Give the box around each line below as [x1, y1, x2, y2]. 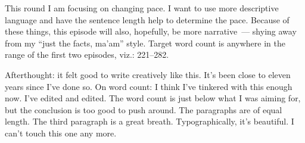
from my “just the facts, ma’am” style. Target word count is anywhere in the [5, 36, 285, 49]
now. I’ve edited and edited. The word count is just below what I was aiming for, [5, 92, 301, 104]
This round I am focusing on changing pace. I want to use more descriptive [5, 2, 279, 14]
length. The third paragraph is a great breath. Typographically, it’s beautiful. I [5, 115, 294, 128]
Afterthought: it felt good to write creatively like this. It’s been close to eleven [5, 68, 291, 80]
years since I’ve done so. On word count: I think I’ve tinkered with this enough [5, 80, 292, 92]
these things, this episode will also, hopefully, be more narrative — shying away [5, 25, 297, 38]
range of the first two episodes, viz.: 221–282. [5, 48, 169, 61]
